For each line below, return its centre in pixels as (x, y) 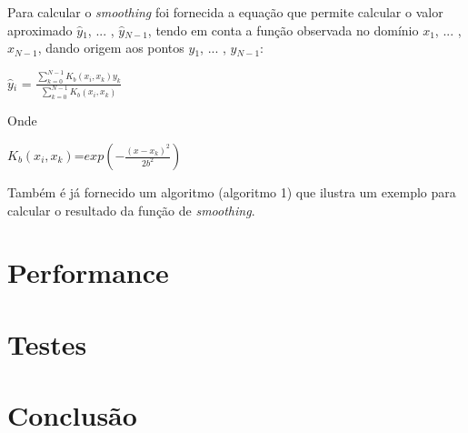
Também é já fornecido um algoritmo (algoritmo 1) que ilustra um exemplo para (232, 192)
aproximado (40, 30)
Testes (47, 343)
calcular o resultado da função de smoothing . (131, 210)
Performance (88, 272)
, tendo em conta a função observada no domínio (283, 30)
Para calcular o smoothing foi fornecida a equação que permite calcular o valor (225, 12)
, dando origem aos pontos (111, 48)
